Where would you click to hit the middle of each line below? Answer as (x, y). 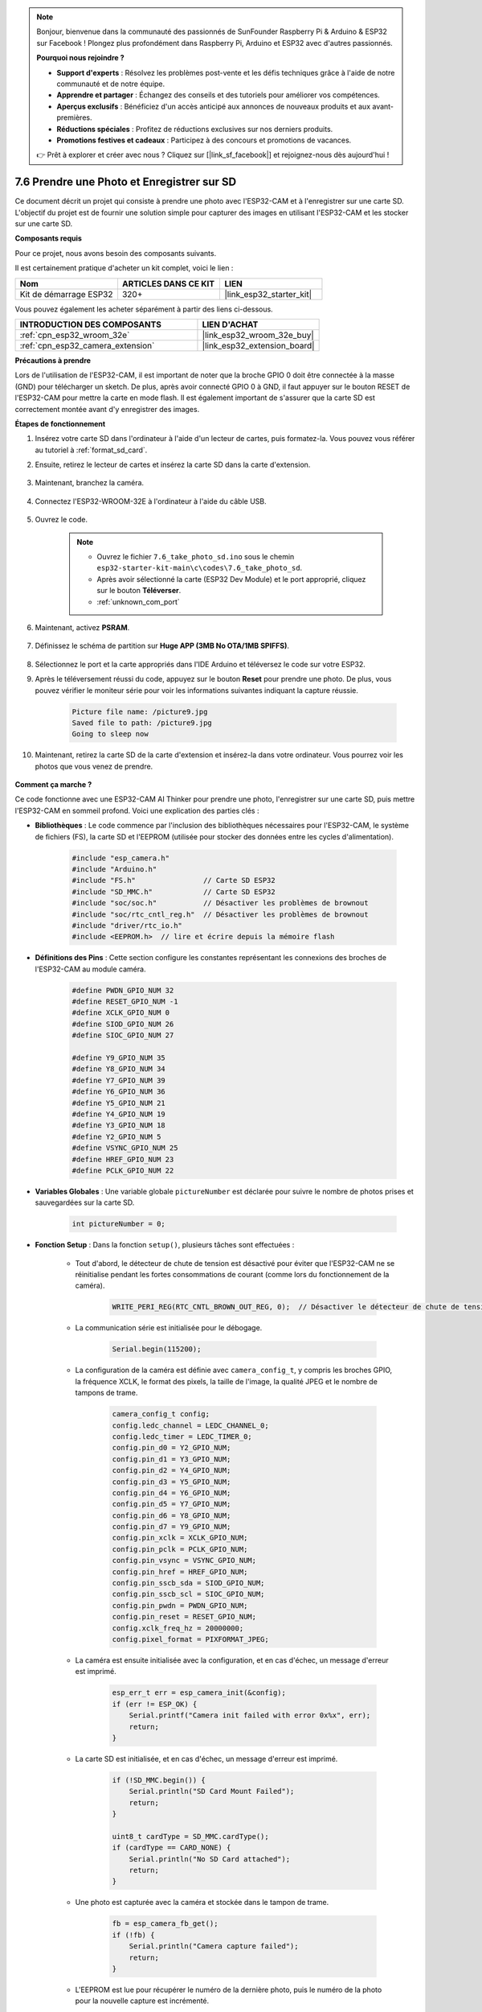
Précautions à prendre (53, 360)
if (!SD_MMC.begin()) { (159, 1780)
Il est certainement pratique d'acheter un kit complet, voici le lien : (124, 268)
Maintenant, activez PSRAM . (82, 627)
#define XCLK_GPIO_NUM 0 (121, 1013)
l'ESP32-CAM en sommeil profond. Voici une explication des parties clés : (137, 810)
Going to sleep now (110, 734)
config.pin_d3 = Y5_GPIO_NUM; (172, 1482)
